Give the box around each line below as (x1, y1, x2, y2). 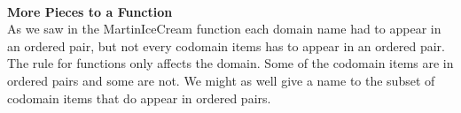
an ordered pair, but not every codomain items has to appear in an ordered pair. (7, 36, 446, 55)
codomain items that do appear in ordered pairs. (7, 88, 271, 107)
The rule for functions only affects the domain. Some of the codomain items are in (7, 54, 454, 72)
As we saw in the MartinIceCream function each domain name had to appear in (7, 19, 441, 38)
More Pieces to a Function (7, 2, 173, 20)
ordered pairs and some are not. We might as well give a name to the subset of (7, 71, 435, 89)
